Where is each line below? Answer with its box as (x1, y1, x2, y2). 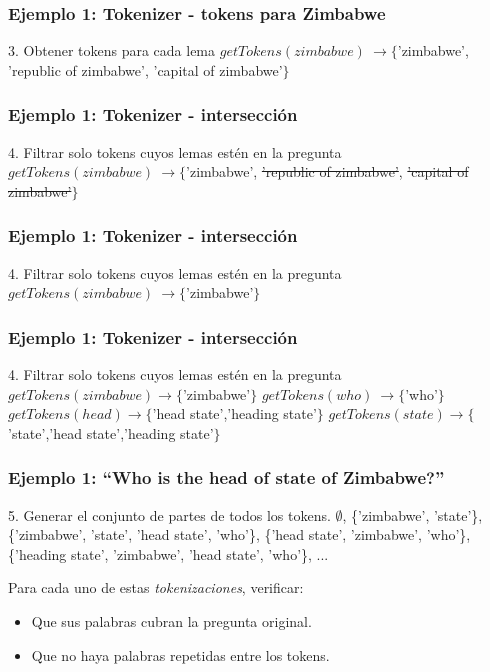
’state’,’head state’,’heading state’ (8, 422, 214, 443)
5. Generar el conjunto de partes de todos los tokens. (8, 504, 331, 525)
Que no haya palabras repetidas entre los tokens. (31, 644, 330, 665)
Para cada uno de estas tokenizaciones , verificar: (8, 577, 304, 598)
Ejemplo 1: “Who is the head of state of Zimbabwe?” (8, 465, 445, 490)
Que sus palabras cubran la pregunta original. (31, 611, 312, 631)
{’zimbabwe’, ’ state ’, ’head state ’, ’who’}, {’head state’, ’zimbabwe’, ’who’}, (8, 524, 471, 545)
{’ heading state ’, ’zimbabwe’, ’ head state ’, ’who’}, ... (8, 543, 329, 564)
